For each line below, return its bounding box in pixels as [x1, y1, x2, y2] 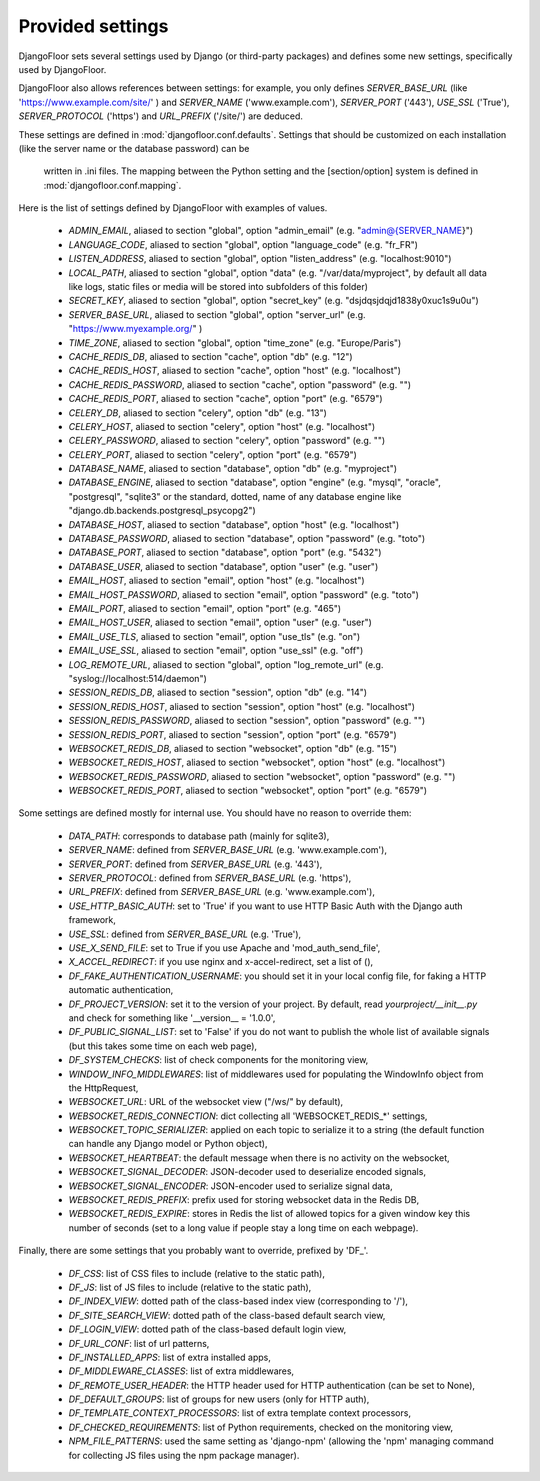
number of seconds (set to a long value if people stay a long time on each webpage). [68, 1221, 419, 1234]
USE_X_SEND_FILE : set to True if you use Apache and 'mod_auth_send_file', [68, 941, 381, 954]
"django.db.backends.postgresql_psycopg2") [68, 505, 257, 517]
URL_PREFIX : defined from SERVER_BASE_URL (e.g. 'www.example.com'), [68, 886, 375, 898]
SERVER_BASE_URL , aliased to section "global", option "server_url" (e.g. [68, 308, 366, 320]
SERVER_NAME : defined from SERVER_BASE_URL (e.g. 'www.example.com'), [68, 844, 387, 856]
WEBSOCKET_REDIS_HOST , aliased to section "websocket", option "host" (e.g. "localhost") [68, 756, 446, 769]
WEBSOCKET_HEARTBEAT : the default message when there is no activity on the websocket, [68, 1151, 450, 1164]
